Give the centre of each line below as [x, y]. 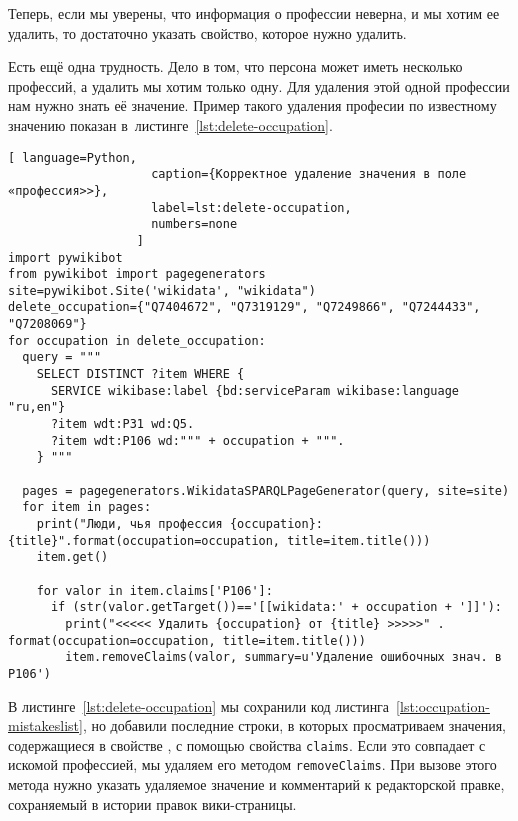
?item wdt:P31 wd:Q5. [122, 424]
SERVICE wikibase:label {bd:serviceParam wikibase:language [255, 390]
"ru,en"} [37, 407]
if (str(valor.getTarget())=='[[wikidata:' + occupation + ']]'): [276, 607]
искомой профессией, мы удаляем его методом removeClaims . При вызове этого [252, 764]
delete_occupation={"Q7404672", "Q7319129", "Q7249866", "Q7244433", [244, 307]
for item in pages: [87, 507]
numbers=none [194, 224]
